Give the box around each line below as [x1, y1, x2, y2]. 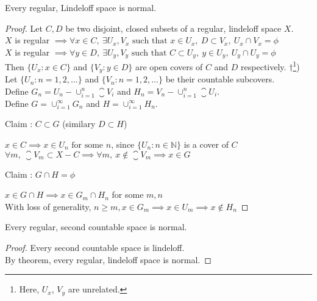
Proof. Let [5, 21, 43, 34]
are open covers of [135, 60, 203, 73]
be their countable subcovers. [165, 73, 275, 85]
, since [111, 138, 135, 150]
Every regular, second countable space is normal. [5, 220, 187, 233]
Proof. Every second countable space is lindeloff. [5, 241, 185, 253]
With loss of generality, [5, 200, 91, 212]
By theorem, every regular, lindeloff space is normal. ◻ [5, 253, 212, 266]
